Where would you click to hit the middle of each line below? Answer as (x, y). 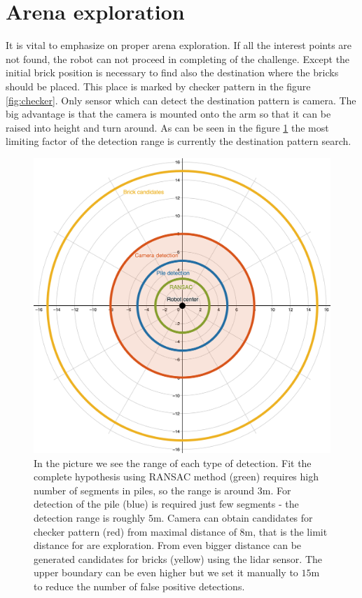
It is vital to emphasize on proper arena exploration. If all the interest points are (179, 45)
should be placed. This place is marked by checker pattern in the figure (158, 86)
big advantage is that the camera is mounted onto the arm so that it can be (168, 114)
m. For (277, 490)
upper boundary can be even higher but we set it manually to (166, 572)
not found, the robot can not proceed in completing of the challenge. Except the (178, 58)
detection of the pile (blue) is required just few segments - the (166, 504)
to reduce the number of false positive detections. (139, 586)
